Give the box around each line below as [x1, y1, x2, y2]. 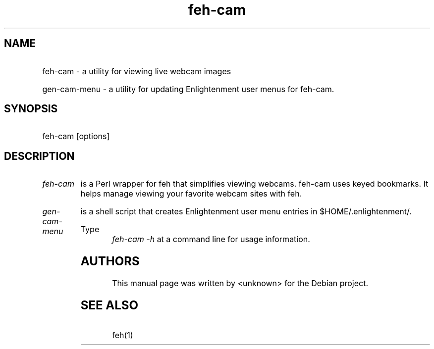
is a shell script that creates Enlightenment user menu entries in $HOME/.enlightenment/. [80, 206, 412, 217]
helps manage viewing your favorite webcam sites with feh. [80, 189, 302, 199]
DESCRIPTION [4, 150, 75, 162]
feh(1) [112, 330, 133, 340]
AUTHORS [80, 254, 140, 269]
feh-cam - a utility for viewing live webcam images [42, 66, 231, 76]
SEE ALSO [80, 298, 139, 312]
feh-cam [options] [42, 131, 110, 142]
